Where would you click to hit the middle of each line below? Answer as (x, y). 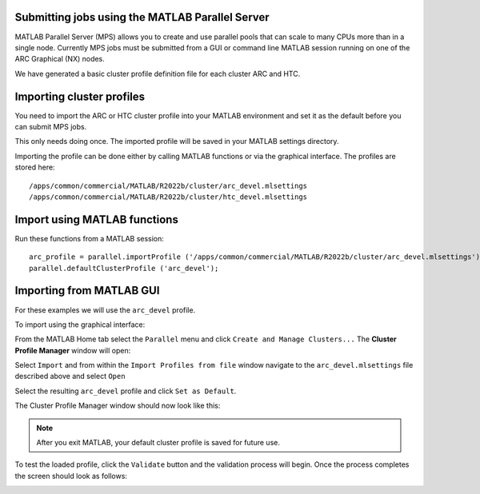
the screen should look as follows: (71, 476)
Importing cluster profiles (80, 96)
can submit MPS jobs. (51, 126)
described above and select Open (70, 376)
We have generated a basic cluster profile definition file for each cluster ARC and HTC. (158, 74)
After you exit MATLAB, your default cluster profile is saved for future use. (158, 443)
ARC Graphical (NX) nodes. (60, 59)
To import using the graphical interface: (80, 325)
